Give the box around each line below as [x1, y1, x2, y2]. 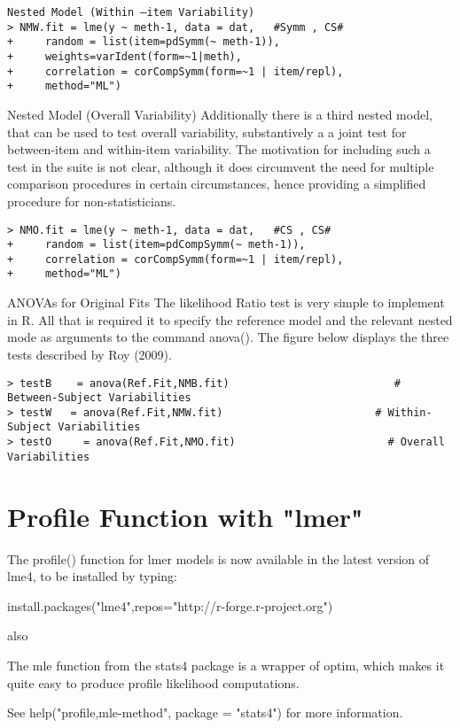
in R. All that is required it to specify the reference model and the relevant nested [7, 310, 453, 329]
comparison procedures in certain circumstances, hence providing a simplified [7, 174, 426, 193]
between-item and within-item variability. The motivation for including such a [7, 140, 431, 159]
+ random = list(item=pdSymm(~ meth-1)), [7, 35, 280, 49]
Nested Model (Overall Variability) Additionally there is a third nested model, [7, 105, 433, 123]
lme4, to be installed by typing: [7, 567, 177, 585]
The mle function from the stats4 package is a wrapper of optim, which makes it [7, 655, 445, 674]
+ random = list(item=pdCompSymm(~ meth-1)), [7, 238, 306, 252]
